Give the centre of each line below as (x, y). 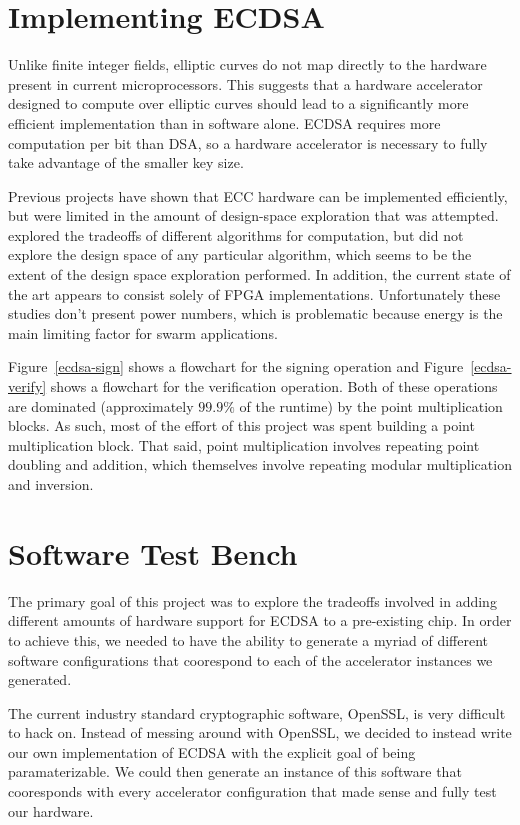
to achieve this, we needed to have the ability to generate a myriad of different (248, 639)
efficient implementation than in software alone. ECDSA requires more (224, 122)
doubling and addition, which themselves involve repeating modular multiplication (260, 464)
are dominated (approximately (101, 405)
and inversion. (51, 484)
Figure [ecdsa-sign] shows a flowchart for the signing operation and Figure (236, 366)
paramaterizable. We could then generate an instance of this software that (235, 771)
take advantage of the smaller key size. (126, 162)
